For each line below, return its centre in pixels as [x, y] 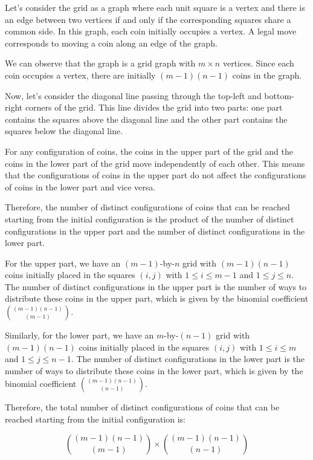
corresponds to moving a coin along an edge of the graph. [111, 43]
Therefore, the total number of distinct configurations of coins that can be [142, 407]
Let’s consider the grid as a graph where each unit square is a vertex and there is [155, 7]
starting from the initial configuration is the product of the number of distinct [150, 219]
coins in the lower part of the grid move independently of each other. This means [155, 163]
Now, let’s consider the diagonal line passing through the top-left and [133, 95]
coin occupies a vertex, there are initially [80, 75]
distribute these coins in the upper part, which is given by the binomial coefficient [157, 298]
